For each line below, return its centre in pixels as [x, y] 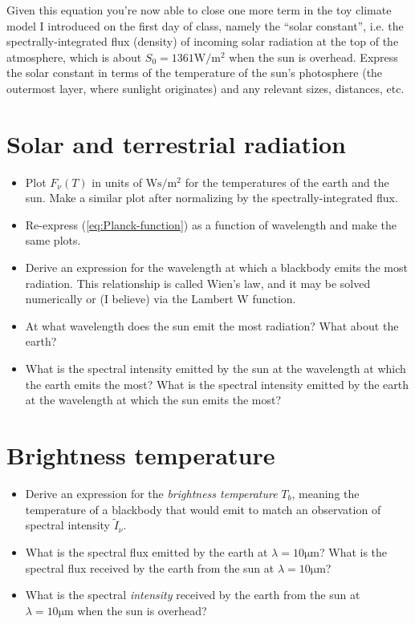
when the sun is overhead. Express [313, 57]
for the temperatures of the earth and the [287, 182]
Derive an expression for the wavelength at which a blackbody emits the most [216, 267]
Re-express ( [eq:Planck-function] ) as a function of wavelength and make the [211, 224]
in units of [117, 182]
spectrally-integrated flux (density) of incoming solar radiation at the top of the [203, 41]
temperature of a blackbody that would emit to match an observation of [203, 509]
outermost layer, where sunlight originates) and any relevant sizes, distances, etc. [205, 88]
